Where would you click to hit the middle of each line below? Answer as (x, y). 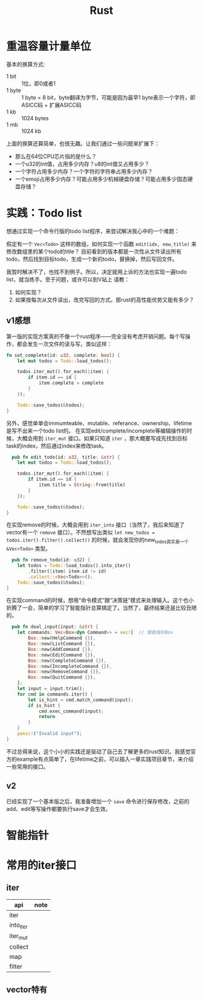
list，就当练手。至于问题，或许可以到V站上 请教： (68, 279)
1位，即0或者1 (39, 83)
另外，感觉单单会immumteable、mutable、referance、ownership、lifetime (99, 423)
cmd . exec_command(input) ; (71, 711)
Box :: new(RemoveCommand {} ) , (65, 672)
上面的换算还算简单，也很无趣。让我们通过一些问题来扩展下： (83, 143)
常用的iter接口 (41, 866)
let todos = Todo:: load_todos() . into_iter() (74, 566)
